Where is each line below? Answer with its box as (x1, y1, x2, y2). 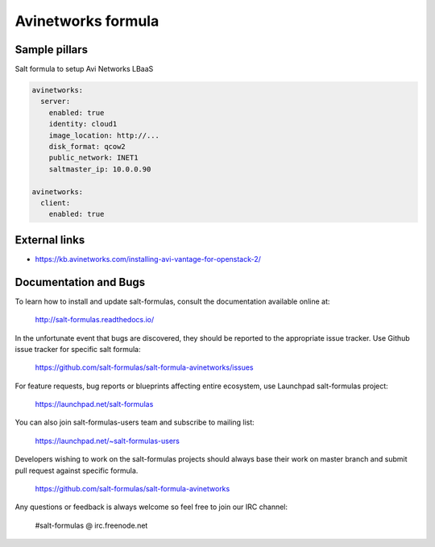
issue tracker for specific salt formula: (14, 344, 141, 354)
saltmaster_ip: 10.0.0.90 (48, 164, 151, 173)
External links (14, 233, 85, 247)
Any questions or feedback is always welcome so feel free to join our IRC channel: (14, 502, 288, 512)
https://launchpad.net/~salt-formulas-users (35, 436, 180, 445)
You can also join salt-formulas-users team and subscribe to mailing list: (14, 417, 255, 427)
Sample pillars (14, 43, 89, 56)
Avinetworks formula (14, 12, 159, 30)
